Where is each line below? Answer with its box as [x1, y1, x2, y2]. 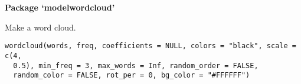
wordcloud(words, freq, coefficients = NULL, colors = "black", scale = [5, 42, 296, 51]
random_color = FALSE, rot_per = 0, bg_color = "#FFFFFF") [13, 71, 250, 80]
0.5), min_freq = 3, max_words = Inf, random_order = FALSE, [13, 61, 259, 70]
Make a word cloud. [5, 21, 76, 33]
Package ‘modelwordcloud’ [5, 1, 115, 14]
